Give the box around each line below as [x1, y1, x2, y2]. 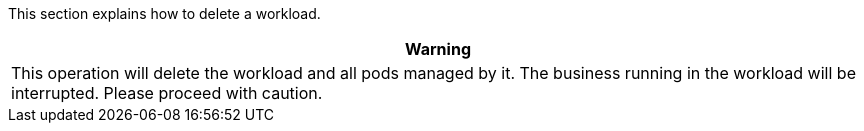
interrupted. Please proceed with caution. [11, 83, 323, 103]
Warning [405, 39, 471, 59]
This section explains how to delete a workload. [8, 5, 321, 22]
